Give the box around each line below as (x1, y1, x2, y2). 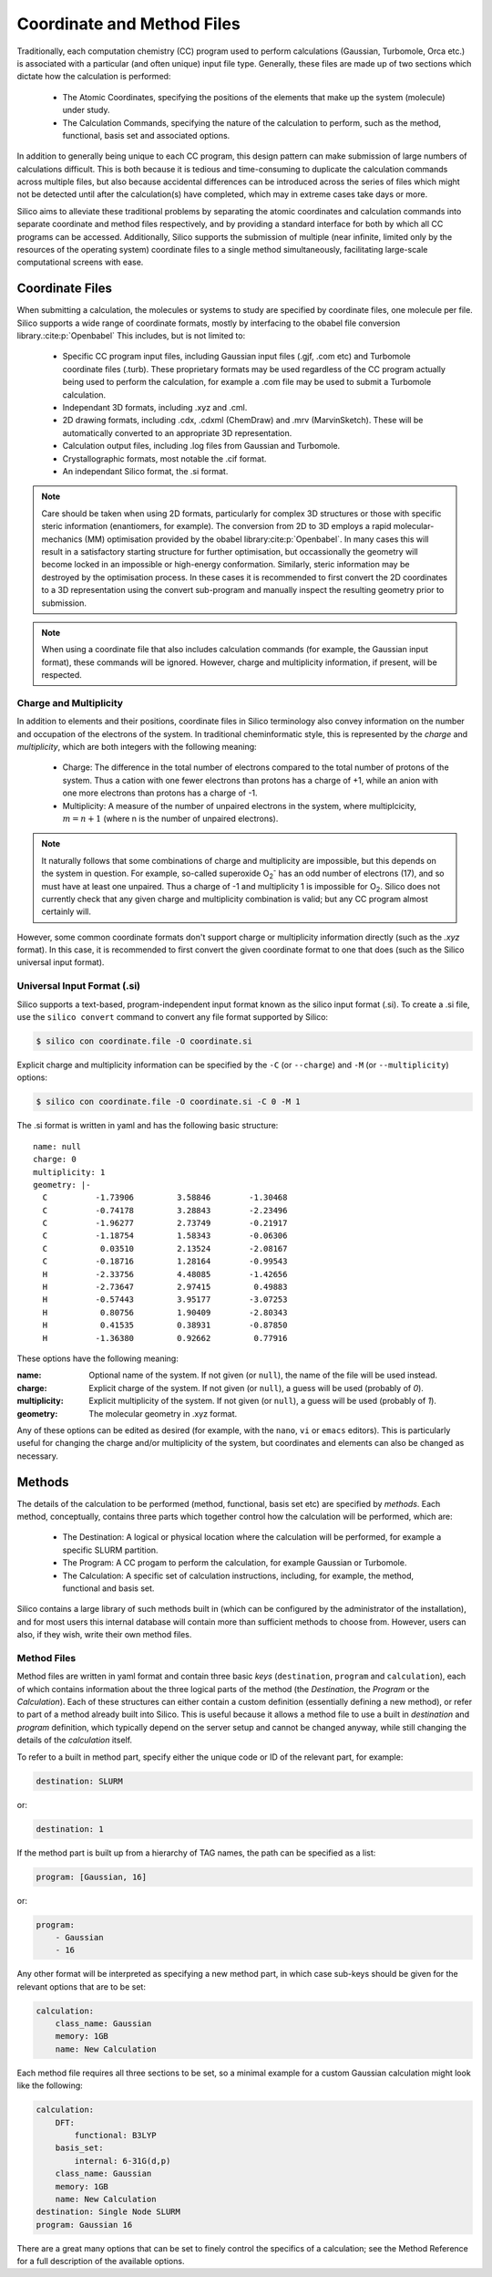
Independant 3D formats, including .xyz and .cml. (62, 402, 248, 413)
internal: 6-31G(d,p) (74, 2156, 171, 2166)
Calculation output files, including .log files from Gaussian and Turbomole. (62, 441, 341, 452)
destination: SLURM (36, 1775, 123, 1786)
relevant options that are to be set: (16, 1981, 146, 1992)
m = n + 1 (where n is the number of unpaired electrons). (62, 813, 279, 824)
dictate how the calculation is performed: (16, 71, 171, 82)
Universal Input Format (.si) (16, 980, 141, 993)
